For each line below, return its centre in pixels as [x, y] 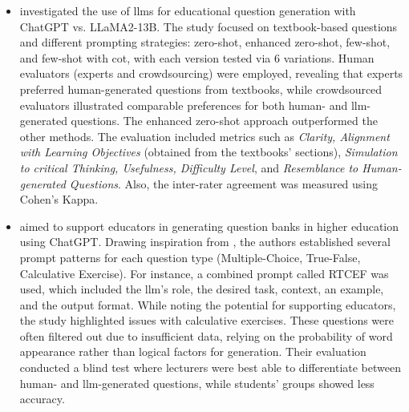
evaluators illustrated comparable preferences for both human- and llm [193, 105]
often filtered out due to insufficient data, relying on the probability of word [206, 335]
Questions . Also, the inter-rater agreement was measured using [224, 183]
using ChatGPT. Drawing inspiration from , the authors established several [205, 242]
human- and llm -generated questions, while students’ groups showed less [197, 383]
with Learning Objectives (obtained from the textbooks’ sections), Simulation [209, 152]
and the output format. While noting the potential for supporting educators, [208, 304]
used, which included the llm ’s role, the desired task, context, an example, [202, 289]
